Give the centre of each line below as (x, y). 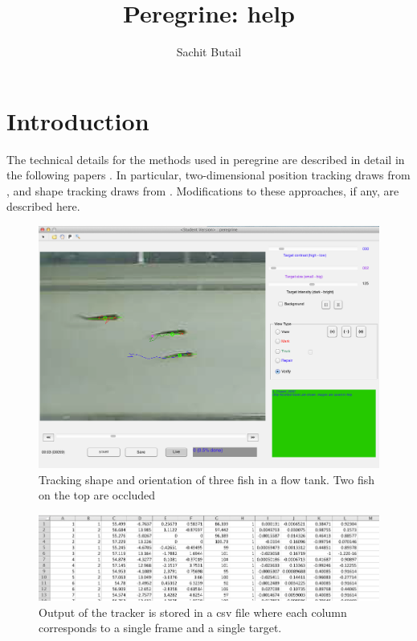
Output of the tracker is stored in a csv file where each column (193, 612)
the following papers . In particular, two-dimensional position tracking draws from (208, 175)
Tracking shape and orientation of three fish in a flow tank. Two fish (207, 479)
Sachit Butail (209, 52)
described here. (43, 206)
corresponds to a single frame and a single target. (160, 628)
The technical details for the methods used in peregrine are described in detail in (206, 159)
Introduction (78, 120)
